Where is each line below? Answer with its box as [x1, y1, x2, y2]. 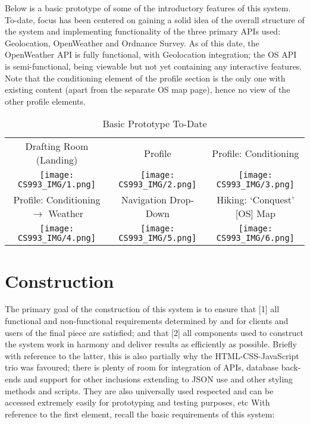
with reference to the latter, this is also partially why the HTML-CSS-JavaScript [5, 349, 299, 362]
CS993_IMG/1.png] [18, 180, 96, 190]
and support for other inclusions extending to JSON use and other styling [23, 373, 293, 385]
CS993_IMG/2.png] [118, 180, 197, 190]
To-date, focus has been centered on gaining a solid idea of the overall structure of [5, 13, 305, 26]
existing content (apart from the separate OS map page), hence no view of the [5, 83, 290, 96]
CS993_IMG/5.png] [118, 233, 197, 243]
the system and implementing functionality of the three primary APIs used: [5, 25, 281, 37]
